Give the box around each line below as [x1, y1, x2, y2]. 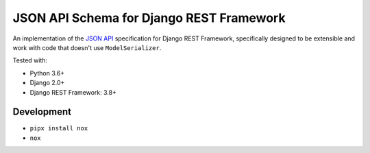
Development [12, 106, 72, 118]
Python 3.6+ [29, 69, 65, 77]
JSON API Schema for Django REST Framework [12, 10, 286, 25]
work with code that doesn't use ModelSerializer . [12, 43, 162, 51]
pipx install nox [29, 124, 88, 132]
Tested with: [12, 56, 48, 64]
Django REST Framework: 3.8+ [29, 88, 116, 96]
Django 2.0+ [29, 79, 65, 87]
